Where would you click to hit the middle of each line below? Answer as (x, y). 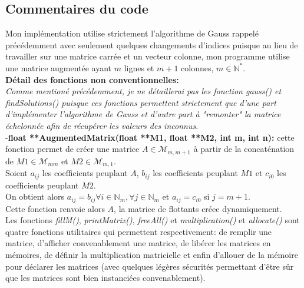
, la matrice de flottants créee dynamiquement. (198, 208)
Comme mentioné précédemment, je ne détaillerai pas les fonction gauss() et (143, 91)
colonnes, (197, 67)
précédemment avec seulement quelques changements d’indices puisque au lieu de (152, 44)
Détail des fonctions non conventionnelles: (92, 79)
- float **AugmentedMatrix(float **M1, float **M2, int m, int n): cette (150, 137)
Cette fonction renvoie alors (55, 208)
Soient (16, 173)
